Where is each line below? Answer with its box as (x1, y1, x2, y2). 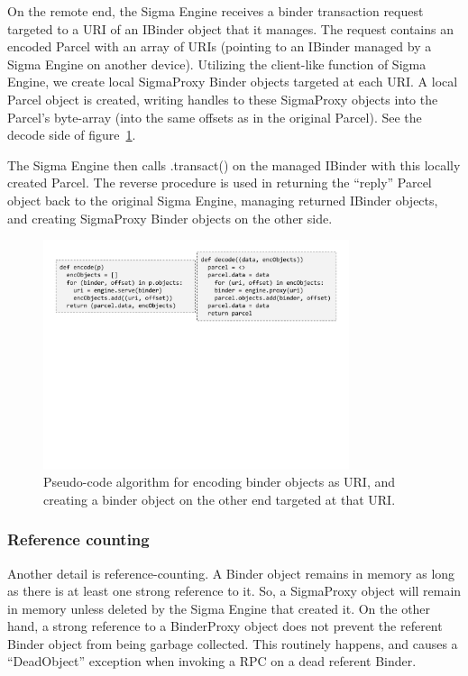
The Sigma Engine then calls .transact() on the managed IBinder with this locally (7, 155, 461, 174)
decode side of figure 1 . (7, 125, 136, 144)
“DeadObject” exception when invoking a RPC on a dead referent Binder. (7, 652, 417, 671)
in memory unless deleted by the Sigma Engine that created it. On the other (7, 598, 431, 617)
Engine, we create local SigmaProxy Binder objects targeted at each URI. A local (7, 72, 458, 91)
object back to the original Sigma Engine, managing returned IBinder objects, (7, 190, 438, 209)
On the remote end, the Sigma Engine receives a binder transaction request (7, 2, 424, 20)
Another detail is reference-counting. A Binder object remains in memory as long (7, 563, 455, 582)
